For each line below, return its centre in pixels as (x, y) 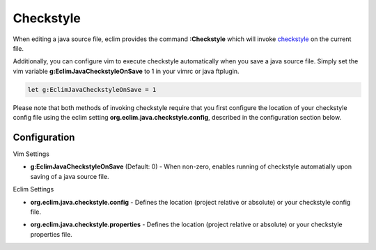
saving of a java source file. (70, 176)
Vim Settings (31, 154)
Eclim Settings (33, 189)
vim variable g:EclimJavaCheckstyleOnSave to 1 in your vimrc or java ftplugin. (126, 71)
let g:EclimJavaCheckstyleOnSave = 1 (92, 89)
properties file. (51, 234)
